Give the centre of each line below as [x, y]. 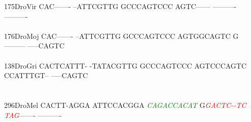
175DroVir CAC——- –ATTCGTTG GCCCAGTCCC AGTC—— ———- [120, 6]
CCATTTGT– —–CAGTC [46, 75]
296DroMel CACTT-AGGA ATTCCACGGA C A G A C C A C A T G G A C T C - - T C [125, 105]
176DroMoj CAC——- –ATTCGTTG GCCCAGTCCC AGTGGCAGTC [117, 36]
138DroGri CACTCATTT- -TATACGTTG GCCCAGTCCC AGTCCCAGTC [126, 65]
